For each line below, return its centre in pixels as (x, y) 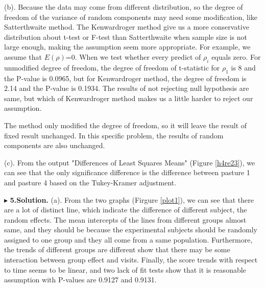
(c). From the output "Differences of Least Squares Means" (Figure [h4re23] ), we (130, 162)
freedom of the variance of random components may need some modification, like (131, 17)
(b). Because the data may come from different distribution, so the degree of (124, 7)
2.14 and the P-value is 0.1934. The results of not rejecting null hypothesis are (127, 88)
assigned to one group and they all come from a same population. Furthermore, (128, 239)
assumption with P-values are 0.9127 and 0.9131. (80, 280)
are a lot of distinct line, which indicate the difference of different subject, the (126, 210)
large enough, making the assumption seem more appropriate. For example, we (127, 47)
